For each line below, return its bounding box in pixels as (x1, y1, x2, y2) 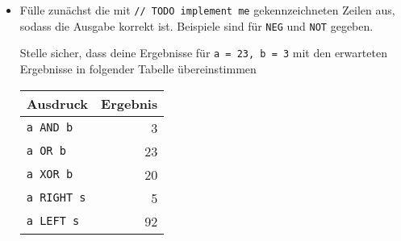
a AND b (26, 121, 73, 135)
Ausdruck (26, 93, 89, 113)
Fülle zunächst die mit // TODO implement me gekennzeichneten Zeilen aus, (19, 2, 395, 18)
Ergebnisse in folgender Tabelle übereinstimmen (19, 60, 257, 77)
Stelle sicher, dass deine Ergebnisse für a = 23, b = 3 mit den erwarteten (19, 44, 387, 61)
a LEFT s (26, 214, 80, 228)
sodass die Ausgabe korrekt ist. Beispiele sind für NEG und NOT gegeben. (19, 17, 374, 34)
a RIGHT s (26, 191, 86, 205)
